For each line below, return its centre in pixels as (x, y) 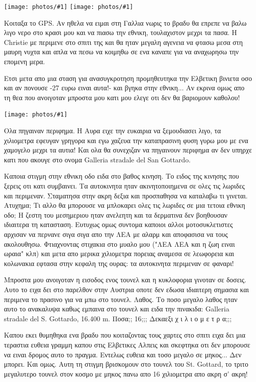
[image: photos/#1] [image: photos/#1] (69, 7)
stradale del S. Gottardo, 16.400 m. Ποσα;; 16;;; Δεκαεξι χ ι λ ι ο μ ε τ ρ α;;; (118, 318)
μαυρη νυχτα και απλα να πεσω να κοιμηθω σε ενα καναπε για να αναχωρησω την (121, 52)
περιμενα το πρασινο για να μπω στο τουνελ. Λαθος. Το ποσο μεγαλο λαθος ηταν (121, 299)
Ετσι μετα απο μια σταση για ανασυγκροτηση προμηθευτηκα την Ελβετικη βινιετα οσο (128, 78)
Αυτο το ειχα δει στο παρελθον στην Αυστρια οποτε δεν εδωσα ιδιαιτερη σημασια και (127, 289)
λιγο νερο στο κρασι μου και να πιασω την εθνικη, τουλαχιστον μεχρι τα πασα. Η (121, 32)
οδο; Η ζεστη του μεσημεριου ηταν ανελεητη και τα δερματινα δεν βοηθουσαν (116, 214)
